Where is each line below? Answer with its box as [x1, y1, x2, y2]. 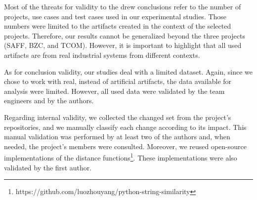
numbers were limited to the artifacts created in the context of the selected [4, 21, 231, 31]
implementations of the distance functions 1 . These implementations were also [4, 151, 237, 162]
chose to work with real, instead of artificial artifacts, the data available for [4, 76, 232, 86]
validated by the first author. [4, 162, 92, 172]
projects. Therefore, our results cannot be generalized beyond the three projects [4, 30, 245, 40]
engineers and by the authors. [4, 95, 94, 106]
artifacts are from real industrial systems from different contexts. [4, 49, 200, 60]
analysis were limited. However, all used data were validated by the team [4, 85, 225, 96]
